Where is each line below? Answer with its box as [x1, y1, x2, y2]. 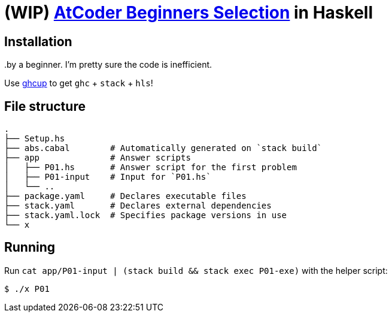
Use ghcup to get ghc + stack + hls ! [4, 78, 153, 89]
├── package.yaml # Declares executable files [4, 191, 247, 201]
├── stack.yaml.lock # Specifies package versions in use [4, 210, 287, 221]
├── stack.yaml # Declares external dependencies [4, 201, 272, 211]
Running [4, 240, 56, 255]
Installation [4, 34, 72, 49]
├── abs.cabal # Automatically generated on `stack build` [4, 143, 323, 153]
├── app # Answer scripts [4, 153, 191, 163]
